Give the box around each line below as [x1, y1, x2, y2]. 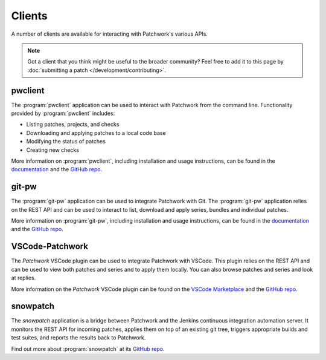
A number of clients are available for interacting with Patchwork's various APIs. [11, 30, 208, 38]
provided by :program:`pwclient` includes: [11, 110, 115, 117]
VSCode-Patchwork [11, 241, 89, 252]
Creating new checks [26, 146, 80, 154]
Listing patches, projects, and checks [26, 121, 120, 128]
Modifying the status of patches [26, 138, 106, 145]
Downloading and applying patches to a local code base [26, 129, 166, 136]
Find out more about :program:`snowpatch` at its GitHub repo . [11, 345, 165, 352]
